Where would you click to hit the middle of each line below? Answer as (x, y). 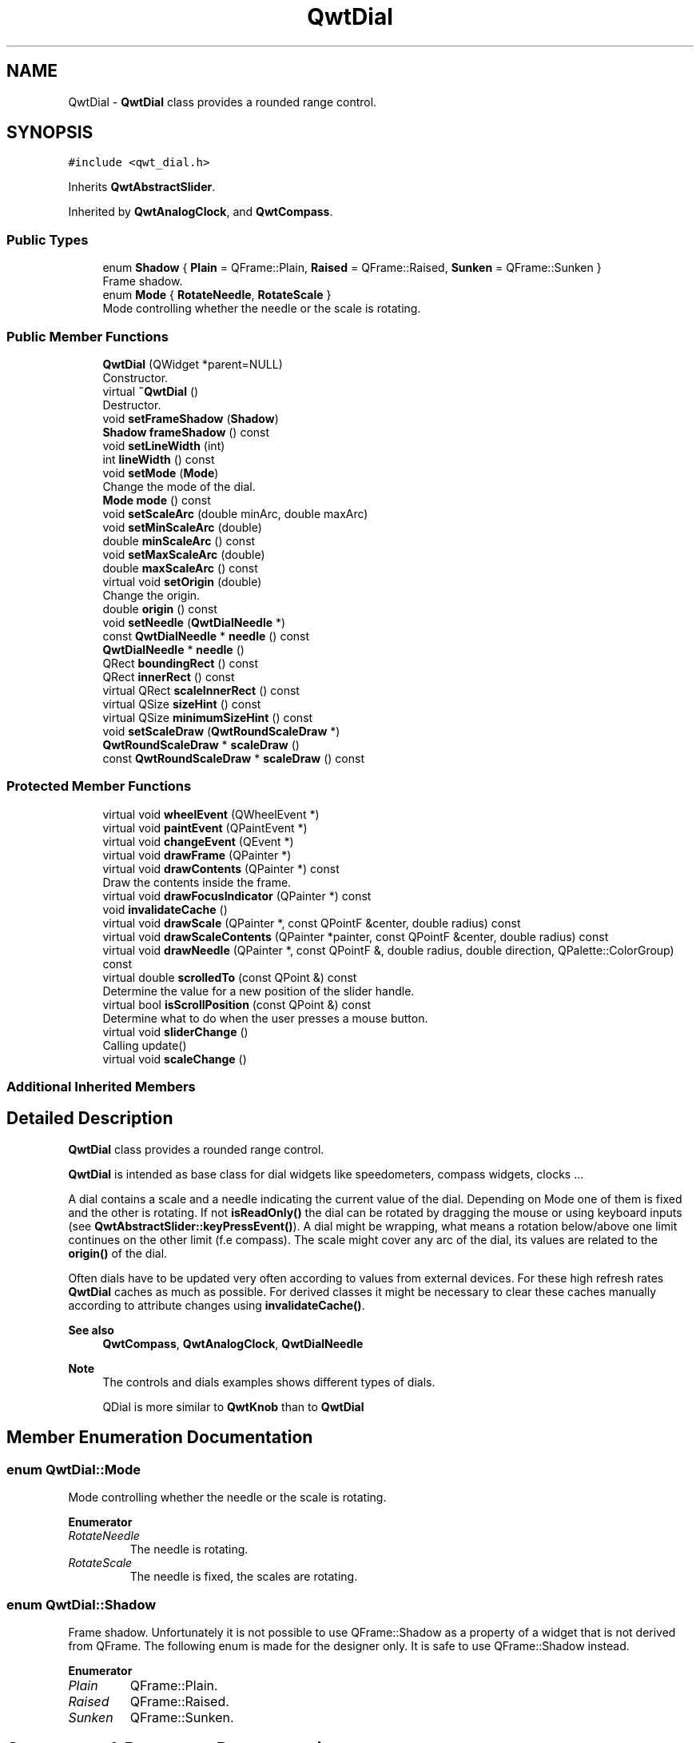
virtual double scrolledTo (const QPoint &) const (230, 977)
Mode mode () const (157, 500)
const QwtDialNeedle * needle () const (206, 636)
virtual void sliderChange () (175, 1031)
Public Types (48, 239)
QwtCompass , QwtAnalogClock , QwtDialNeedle (233, 1343)
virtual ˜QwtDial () (151, 391)
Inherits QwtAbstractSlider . (142, 187)
